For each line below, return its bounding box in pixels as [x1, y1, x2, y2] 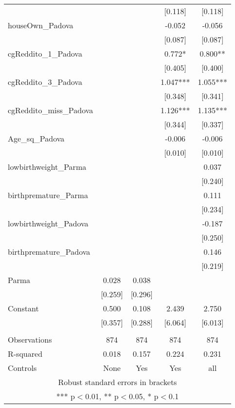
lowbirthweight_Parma [8, 161, 87, 172]
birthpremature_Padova [8, 246, 90, 257]
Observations [8, 334, 52, 345]
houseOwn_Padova [8, 20, 73, 31]
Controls [8, 362, 37, 373]
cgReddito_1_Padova [8, 48, 82, 59]
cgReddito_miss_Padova [8, 104, 93, 116]
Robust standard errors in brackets [58, 376, 177, 388]
